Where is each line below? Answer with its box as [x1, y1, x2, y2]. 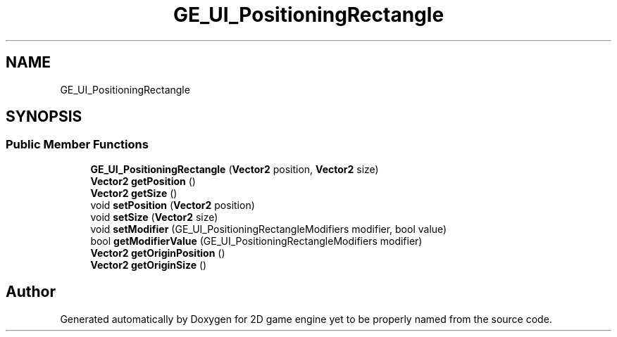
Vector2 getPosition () [90, 174, 196, 187]
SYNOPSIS [6, 108, 82, 126]
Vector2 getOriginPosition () [90, 246, 225, 259]
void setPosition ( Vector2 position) [90, 198, 255, 211]
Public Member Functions [6, 137, 149, 152]
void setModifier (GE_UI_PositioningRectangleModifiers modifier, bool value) [90, 222, 447, 235]
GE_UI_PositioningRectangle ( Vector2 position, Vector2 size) [90, 163, 379, 175]
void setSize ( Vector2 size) [90, 210, 218, 223]
